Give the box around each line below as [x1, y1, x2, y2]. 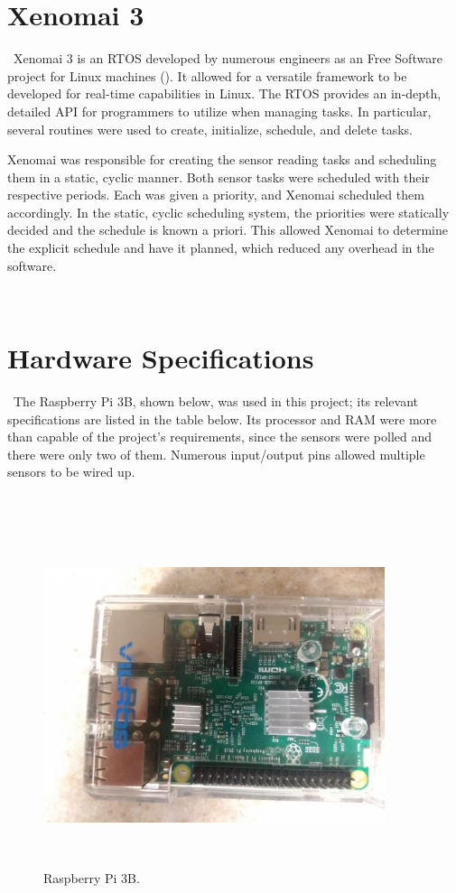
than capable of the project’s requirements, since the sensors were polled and [7, 427, 433, 446]
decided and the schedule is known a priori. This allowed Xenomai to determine [7, 220, 448, 239]
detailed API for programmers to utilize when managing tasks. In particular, [7, 101, 432, 120]
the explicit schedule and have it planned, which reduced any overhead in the [7, 238, 434, 257]
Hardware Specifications [7, 340, 314, 377]
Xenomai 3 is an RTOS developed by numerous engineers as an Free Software [13, 49, 442, 68]
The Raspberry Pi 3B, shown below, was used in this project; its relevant [13, 391, 419, 410]
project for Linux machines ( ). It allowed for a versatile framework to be [7, 66, 407, 85]
